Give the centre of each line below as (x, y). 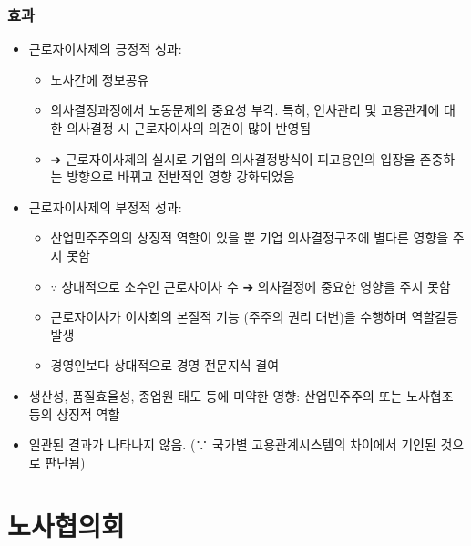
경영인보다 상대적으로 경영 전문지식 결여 (165, 365)
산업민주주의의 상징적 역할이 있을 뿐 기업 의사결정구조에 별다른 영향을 (250, 237)
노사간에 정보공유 (100, 79)
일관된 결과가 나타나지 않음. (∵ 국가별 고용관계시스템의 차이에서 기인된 (232, 444)
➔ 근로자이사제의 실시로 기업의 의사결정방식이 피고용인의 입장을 (233, 158)
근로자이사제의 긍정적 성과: (105, 49)
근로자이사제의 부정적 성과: (105, 206)
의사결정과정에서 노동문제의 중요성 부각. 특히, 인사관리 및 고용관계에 (245, 110)
